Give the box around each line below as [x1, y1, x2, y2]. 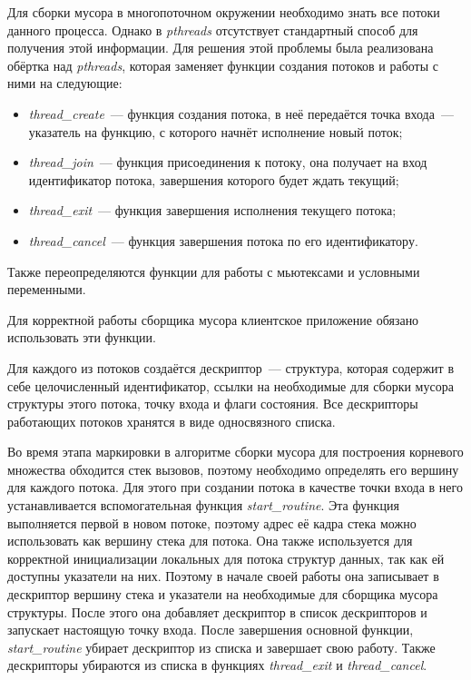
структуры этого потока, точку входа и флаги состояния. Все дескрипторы [7, 394, 418, 413]
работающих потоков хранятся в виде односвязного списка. [7, 411, 336, 430]
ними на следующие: [7, 74, 123, 93]
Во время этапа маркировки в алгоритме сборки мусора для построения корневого [7, 442, 464, 461]
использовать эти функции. [7, 328, 156, 347]
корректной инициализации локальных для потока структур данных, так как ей [7, 548, 445, 567]
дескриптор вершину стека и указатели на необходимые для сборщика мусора [7, 585, 438, 604]
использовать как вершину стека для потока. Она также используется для [7, 531, 413, 550]
